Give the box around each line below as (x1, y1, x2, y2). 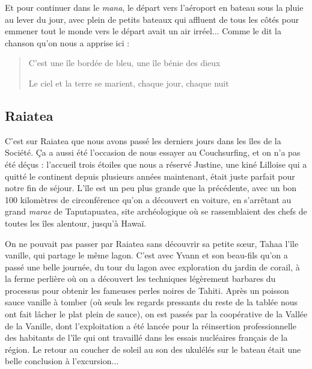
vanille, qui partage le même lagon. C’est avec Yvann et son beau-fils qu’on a (5, 249, 288, 261)
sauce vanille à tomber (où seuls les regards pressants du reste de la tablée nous (5, 296, 298, 308)
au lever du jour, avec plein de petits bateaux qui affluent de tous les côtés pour (5, 13, 299, 25)
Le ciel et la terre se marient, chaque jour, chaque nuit (28, 76, 229, 89)
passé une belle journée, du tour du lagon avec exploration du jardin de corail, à (5, 260, 300, 273)
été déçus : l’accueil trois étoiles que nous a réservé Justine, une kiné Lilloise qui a (5, 157, 307, 170)
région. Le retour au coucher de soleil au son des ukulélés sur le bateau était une (5, 343, 301, 355)
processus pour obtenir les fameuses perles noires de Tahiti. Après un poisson (5, 284, 289, 296)
